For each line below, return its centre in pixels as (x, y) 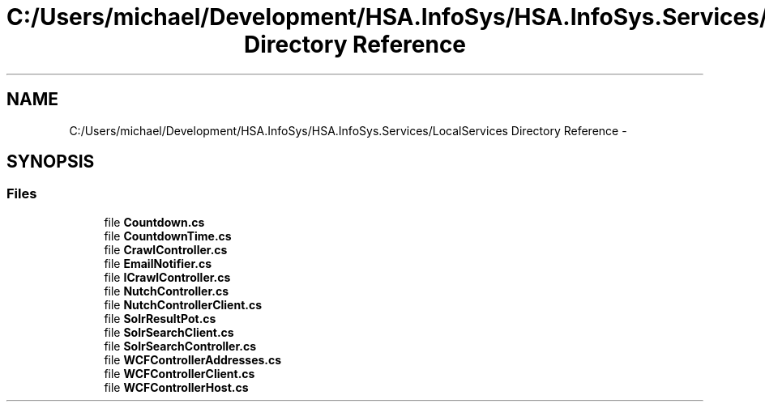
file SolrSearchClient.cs (169, 332)
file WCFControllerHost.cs (176, 387)
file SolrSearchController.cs (180, 346)
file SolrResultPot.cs (160, 318)
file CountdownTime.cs (168, 236)
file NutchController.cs (167, 291)
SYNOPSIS (51, 162)
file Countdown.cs (154, 222)
